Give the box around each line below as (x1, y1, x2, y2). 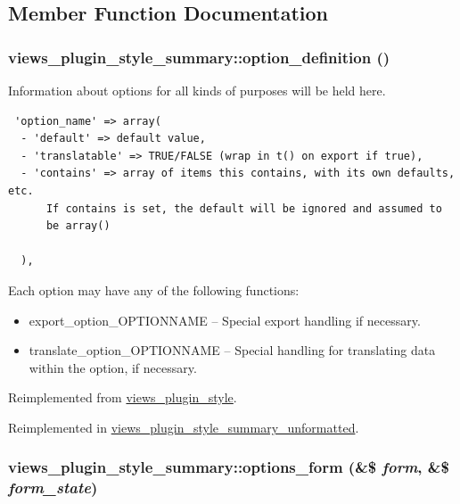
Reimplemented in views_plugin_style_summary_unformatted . (8, 417, 359, 436)
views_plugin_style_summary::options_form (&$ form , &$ (8, 456, 449, 478)
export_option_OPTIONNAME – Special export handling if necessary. (29, 310, 421, 329)
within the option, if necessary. (29, 358, 197, 376)
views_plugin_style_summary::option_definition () (8, 45, 390, 68)
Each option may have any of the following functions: (8, 280, 300, 299)
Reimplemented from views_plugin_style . (8, 388, 237, 407)
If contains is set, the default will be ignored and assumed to (45, 202, 442, 215)
